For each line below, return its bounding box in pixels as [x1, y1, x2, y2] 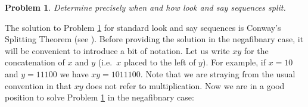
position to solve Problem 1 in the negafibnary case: [5, 91, 194, 103]
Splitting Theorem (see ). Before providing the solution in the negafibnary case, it [5, 33, 304, 45]
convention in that [5, 79, 72, 92]
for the [244, 44, 269, 56]
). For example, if [202, 56, 266, 68]
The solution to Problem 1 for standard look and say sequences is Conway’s [5, 21, 281, 33]
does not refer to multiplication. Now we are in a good [86, 79, 285, 92]
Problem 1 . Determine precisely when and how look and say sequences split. [5, 1, 286, 13]
